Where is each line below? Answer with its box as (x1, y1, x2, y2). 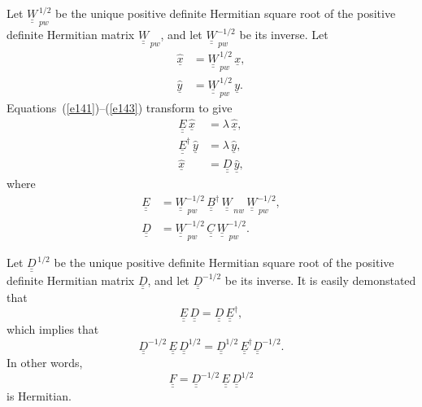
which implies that (7, 321, 99, 338)
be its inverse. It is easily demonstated (224, 271, 416, 288)
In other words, (7, 354, 83, 370)
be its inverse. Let (239, 26, 328, 43)
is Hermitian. (7, 387, 72, 404)
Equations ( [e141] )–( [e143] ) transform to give (7, 99, 233, 116)
